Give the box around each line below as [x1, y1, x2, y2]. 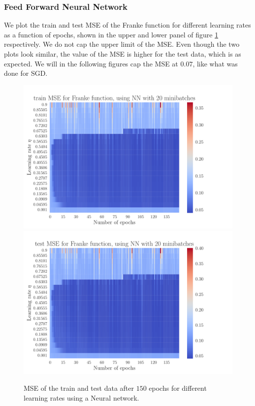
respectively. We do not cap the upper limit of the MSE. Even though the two [4, 39, 240, 49]
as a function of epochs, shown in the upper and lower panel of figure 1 [4, 29, 219, 39]
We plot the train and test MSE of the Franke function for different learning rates [4, 20, 251, 30]
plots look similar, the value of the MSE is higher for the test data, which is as [4, 49, 241, 59]
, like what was [192, 58, 238, 68]
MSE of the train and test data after [24, 382, 134, 393]
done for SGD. [4, 68, 48, 78]
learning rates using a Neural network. [24, 392, 139, 403]
